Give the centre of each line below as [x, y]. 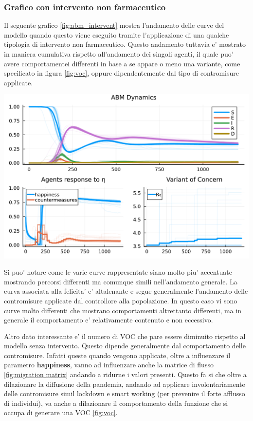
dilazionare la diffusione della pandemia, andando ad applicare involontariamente [125, 384]
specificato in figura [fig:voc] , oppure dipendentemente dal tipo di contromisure [121, 73]
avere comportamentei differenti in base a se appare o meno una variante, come [122, 63]
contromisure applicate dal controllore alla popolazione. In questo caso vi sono [121, 300]
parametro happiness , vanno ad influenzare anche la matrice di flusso [109, 365]
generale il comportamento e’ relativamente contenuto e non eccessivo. [108, 320]
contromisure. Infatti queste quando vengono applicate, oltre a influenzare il [117, 355]
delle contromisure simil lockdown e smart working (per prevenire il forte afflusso [125, 393]
